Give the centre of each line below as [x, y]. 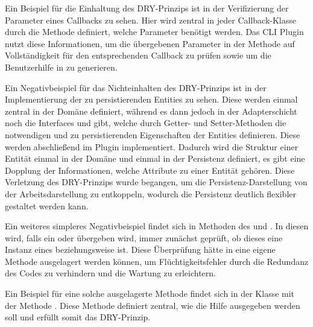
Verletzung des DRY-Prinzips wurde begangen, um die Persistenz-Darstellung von [156, 182]
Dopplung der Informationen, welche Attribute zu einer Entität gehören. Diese [150, 170]
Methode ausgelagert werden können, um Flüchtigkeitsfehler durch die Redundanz [157, 261]
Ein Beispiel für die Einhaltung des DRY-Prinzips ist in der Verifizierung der [147, 8]
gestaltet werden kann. [47, 205]
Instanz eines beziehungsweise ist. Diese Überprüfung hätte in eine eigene [140, 249]
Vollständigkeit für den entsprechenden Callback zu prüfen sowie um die [138, 55]
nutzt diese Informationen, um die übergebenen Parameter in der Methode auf [150, 43]
